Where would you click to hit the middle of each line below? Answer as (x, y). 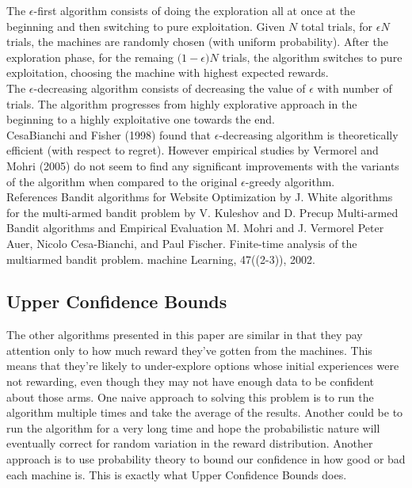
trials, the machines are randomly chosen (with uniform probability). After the (197, 42)
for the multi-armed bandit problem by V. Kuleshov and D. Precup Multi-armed (202, 212)
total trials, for (337, 26)
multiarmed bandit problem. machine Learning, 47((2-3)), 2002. (161, 259)
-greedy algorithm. (290, 181)
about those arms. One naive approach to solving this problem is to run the (190, 396)
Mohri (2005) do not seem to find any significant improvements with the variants (203, 165)
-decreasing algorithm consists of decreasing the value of (170, 88)
